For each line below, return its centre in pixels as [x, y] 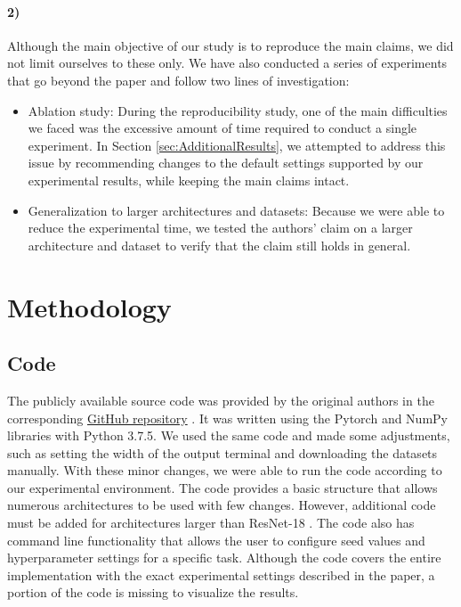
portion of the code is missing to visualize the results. [153, 592]
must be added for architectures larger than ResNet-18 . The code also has [211, 523]
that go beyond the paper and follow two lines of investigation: [178, 80]
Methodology [89, 306]
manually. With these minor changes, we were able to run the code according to [225, 470]
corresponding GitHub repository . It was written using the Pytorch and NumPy [227, 418]
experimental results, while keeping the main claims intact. [189, 180]
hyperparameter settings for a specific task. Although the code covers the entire [224, 558]
